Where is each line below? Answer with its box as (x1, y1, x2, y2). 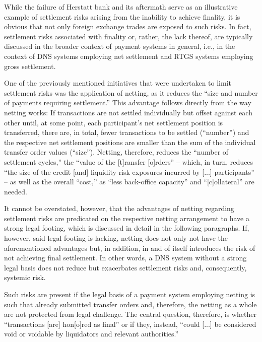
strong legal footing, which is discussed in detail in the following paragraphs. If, (4, 223, 249, 233)
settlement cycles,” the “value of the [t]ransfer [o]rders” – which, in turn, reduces (4, 156, 253, 167)
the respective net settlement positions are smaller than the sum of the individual (4, 136, 256, 147)
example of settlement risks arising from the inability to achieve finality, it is (4, 11, 240, 22)
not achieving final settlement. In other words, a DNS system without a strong (4, 252, 247, 263)
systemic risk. (4, 272, 46, 283)
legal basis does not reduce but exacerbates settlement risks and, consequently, (4, 262, 247, 272)
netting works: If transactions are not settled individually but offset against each (4, 107, 252, 117)
